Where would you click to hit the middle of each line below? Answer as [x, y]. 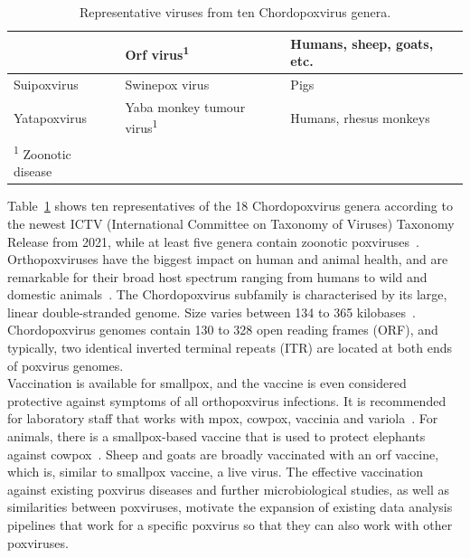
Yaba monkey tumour [185, 106]
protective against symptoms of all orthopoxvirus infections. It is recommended [227, 400]
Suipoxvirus [46, 85]
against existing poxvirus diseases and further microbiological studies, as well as [228, 489]
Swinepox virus [167, 85]
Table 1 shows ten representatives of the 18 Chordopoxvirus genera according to [230, 206]
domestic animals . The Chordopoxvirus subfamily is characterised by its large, [227, 294]
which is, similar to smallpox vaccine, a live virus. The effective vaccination [215, 472]
